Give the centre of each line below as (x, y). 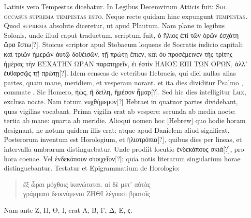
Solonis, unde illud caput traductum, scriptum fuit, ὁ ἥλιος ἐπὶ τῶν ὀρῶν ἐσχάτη (121, 35)
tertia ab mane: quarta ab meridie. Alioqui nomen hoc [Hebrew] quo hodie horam (125, 120)
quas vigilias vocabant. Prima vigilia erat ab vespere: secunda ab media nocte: (120, 111)
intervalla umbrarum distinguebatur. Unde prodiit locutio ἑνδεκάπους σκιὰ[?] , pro (124, 148)
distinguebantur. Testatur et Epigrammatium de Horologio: (92, 168)
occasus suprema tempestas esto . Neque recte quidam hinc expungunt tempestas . (126, 16)
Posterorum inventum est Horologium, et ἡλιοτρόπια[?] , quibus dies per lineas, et (123, 139)
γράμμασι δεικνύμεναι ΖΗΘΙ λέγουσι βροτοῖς (87, 194)
